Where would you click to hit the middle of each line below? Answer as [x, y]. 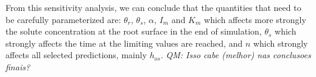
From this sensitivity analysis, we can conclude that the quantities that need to [153, 7]
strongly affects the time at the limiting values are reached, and [124, 43]
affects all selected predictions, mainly [76, 55]
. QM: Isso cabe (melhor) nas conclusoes [236, 55]
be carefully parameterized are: [63, 19]
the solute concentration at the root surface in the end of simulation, [134, 31]
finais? [18, 66]
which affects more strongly [255, 19]
